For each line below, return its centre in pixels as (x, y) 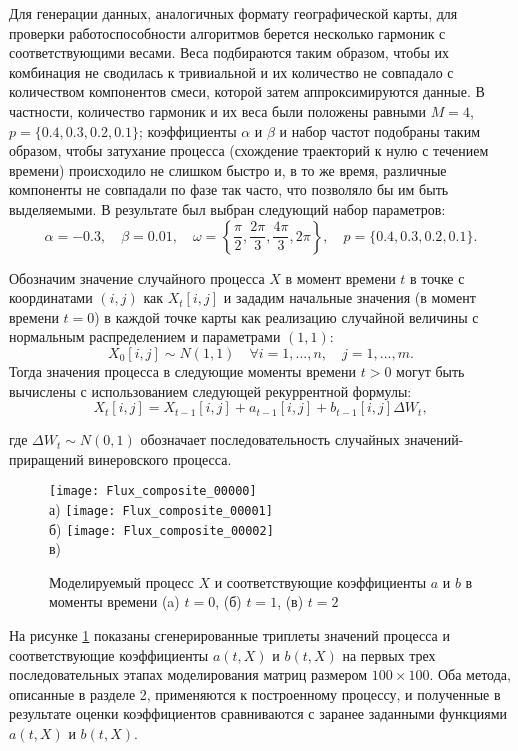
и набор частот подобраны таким (380, 130)
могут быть (430, 370)
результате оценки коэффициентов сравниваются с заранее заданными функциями (258, 713)
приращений (46, 458)
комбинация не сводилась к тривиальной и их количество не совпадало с (231, 71)
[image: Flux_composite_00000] (153, 491)
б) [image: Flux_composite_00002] (161, 528)
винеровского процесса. (160, 458)
